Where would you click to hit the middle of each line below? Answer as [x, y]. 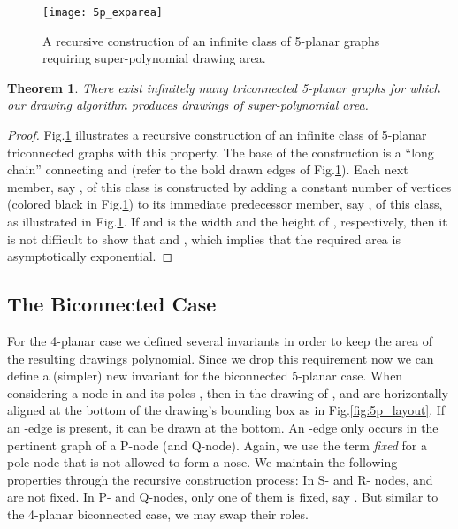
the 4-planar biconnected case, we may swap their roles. [158, 514]
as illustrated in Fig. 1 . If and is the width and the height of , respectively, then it [227, 221]
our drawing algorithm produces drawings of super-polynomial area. [188, 105]
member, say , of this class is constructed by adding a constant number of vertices [229, 186]
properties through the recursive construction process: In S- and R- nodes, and [220, 479]
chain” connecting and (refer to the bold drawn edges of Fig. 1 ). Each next [208, 169]
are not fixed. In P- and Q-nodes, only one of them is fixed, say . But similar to [223, 497]
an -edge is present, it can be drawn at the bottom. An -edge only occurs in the [223, 427]
